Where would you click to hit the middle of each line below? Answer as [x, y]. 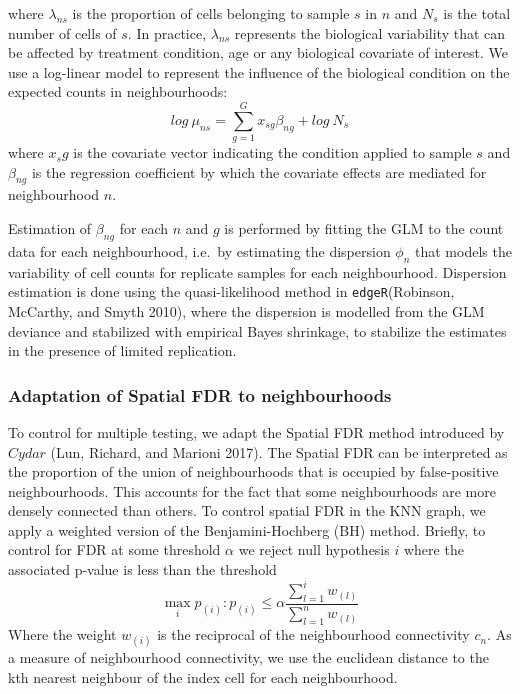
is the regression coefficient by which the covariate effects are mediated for [259, 171]
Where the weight [62, 634]
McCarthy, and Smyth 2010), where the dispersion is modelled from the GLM [246, 310]
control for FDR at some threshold [114, 549]
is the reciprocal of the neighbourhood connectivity [313, 634]
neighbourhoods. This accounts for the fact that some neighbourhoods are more [252, 490]
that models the [463, 250]
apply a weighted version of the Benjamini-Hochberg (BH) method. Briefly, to [247, 529]
